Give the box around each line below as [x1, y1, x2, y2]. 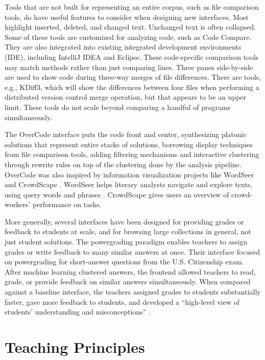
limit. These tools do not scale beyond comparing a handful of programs [5, 101, 231, 112]
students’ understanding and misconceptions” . [5, 306, 151, 317]
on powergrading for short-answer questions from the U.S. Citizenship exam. [5, 256, 244, 267]
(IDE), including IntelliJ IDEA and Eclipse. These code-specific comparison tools [5, 51, 259, 62]
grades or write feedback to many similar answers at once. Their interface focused [5, 246, 260, 257]
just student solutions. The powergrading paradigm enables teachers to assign [5, 236, 248, 247]
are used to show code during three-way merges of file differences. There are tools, [5, 72, 261, 82]
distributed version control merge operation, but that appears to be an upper [5, 92, 247, 102]
